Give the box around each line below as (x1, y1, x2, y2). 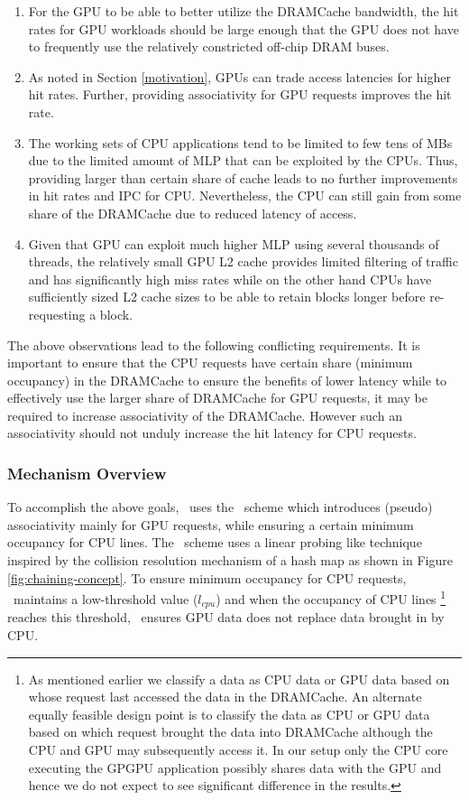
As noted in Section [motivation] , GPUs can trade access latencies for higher (28, 67, 452, 86)
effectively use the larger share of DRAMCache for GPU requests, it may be (7, 388, 428, 407)
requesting (28, 304, 86, 323)
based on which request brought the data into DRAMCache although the (28, 722, 433, 741)
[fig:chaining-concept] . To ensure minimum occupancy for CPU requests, (7, 568, 407, 587)
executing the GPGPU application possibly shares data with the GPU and (28, 758, 442, 777)
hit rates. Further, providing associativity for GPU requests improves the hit (28, 85, 452, 104)
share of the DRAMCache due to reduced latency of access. (28, 203, 357, 222)
